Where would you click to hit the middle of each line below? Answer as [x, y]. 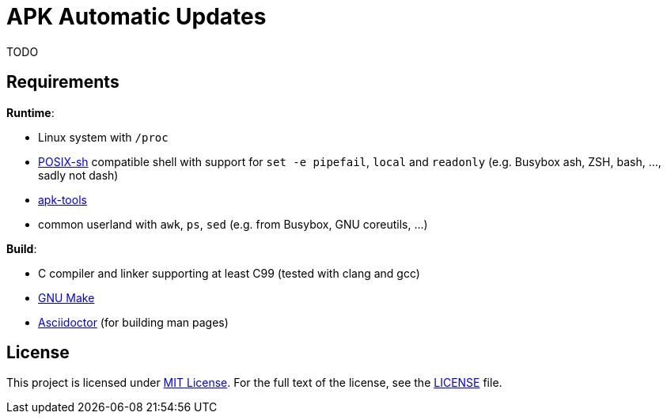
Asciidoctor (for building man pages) [133, 322]
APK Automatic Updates [136, 17]
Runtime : [30, 112]
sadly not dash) [78, 175]
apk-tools [63, 199]
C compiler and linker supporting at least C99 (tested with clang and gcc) [229, 273]
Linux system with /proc [103, 137]
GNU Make [66, 297]
